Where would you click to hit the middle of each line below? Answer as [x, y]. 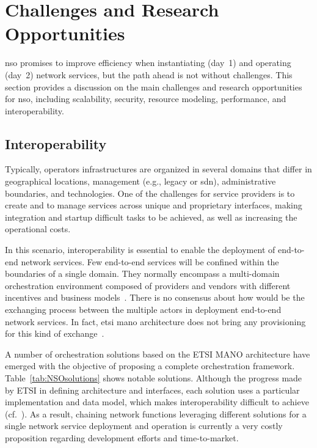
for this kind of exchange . [55, 333]
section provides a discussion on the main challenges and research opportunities [154, 86]
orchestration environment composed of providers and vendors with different [148, 285]
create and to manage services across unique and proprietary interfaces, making [154, 205]
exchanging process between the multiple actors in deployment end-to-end [143, 310]
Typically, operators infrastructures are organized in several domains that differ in [158, 169]
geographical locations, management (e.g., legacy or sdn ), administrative [140, 181]
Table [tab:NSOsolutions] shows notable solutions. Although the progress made [154, 377]
